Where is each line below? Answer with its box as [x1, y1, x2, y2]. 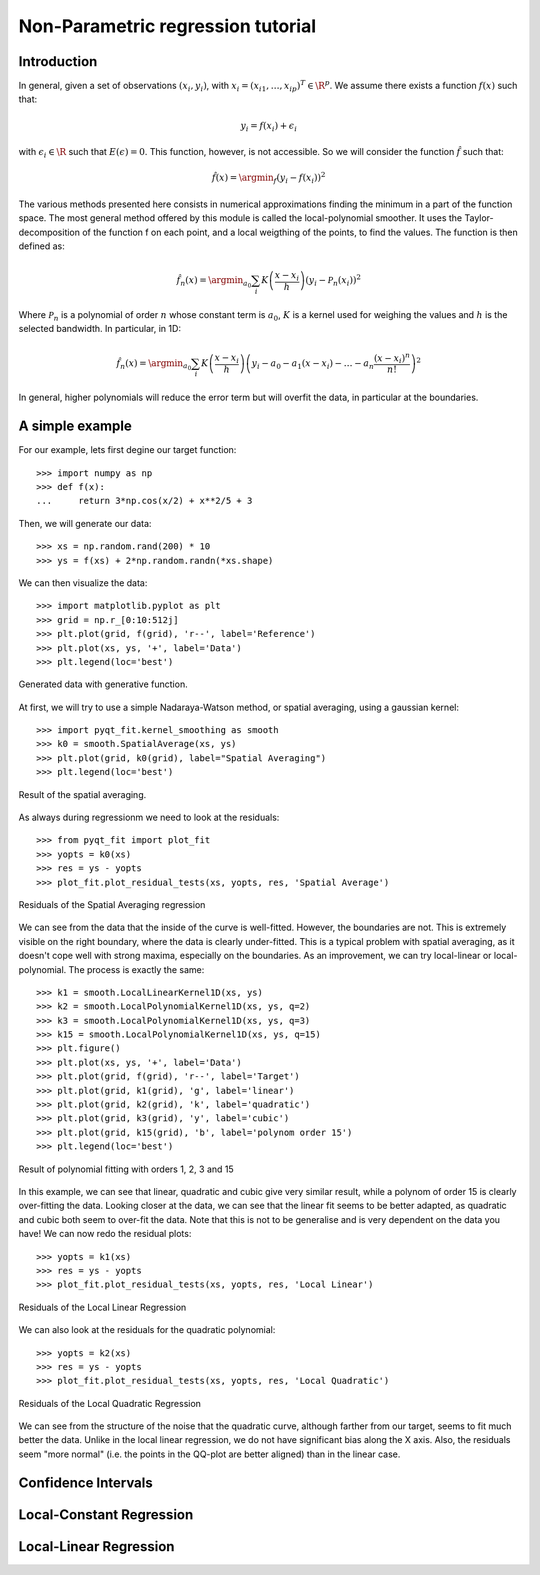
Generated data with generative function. [18, 678, 189, 690]
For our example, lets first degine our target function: [18, 444, 237, 456]
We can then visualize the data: [18, 576, 148, 589]
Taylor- [464, 212, 494, 224]
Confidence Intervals [18, 1474, 154, 1491]
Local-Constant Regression [18, 1506, 194, 1523]
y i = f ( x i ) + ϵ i [240, 120, 298, 134]
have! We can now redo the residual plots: [18, 1228, 192, 1240]
